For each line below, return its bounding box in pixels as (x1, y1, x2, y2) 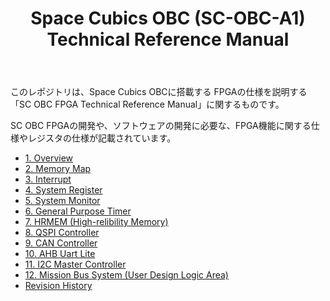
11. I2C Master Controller (24, 258, 127, 271)
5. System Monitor (24, 195, 101, 207)
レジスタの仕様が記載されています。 (27, 132, 177, 144)
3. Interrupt (24, 173, 72, 186)
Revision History (24, 280, 93, 292)
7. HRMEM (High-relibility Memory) (24, 216, 169, 228)
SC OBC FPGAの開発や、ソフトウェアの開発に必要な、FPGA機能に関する (10, 120, 312, 132)
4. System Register (24, 184, 103, 196)
